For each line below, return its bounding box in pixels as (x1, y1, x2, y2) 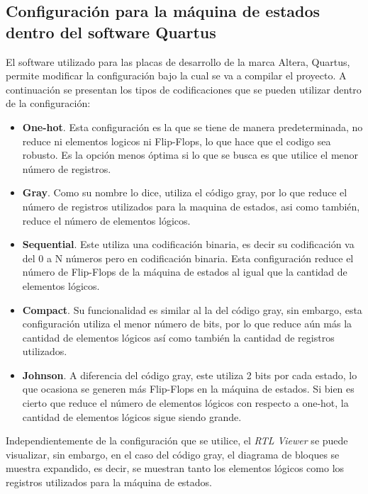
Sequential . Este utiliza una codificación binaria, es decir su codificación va (22, 237, 355, 252)
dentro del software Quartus (6, 21, 216, 43)
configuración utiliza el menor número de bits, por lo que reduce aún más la (22, 316, 352, 331)
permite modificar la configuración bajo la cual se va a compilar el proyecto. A (6, 68, 347, 83)
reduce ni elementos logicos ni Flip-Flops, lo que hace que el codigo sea (22, 133, 331, 148)
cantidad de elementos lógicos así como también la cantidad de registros (22, 330, 335, 344)
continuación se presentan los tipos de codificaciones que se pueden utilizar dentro (6, 82, 362, 96)
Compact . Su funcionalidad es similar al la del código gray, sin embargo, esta (22, 302, 362, 317)
